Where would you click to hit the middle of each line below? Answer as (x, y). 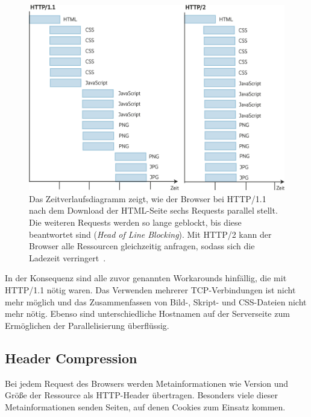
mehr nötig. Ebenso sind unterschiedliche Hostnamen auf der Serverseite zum (147, 314)
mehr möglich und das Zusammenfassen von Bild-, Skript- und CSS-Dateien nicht (156, 301)
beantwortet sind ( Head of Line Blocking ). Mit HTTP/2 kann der (150, 234)
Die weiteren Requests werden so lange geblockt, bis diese (135, 222)
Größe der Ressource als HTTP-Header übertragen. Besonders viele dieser (141, 395)
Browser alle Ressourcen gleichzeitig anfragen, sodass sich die (142, 246)
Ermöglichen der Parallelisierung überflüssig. (87, 325)
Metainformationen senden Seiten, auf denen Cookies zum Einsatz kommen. (145, 406)
